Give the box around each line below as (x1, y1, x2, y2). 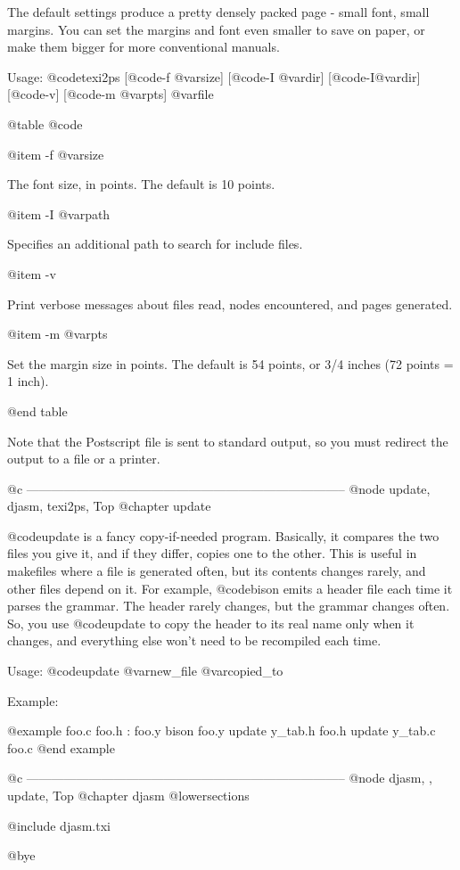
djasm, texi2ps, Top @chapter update (7, 497, 211, 515)
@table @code (7, 114, 83, 133)
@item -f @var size (7, 144, 104, 163)
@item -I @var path (7, 204, 111, 223)
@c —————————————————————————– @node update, (7, 479, 431, 497)
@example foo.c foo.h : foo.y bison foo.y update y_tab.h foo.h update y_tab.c (7, 721, 436, 740)
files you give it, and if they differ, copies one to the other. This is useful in (7, 544, 417, 562)
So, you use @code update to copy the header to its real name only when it (7, 613, 415, 632)
